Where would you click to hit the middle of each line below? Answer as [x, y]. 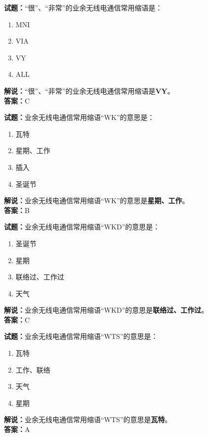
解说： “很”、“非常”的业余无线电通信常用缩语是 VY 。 [89, 90]
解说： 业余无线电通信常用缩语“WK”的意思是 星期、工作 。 [97, 200]
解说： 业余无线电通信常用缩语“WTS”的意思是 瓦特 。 [88, 419]
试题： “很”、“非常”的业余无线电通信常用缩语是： [83, 7]
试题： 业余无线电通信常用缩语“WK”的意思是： [79, 117]
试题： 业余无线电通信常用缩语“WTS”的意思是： [81, 336]
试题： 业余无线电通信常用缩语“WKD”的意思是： [82, 227]
